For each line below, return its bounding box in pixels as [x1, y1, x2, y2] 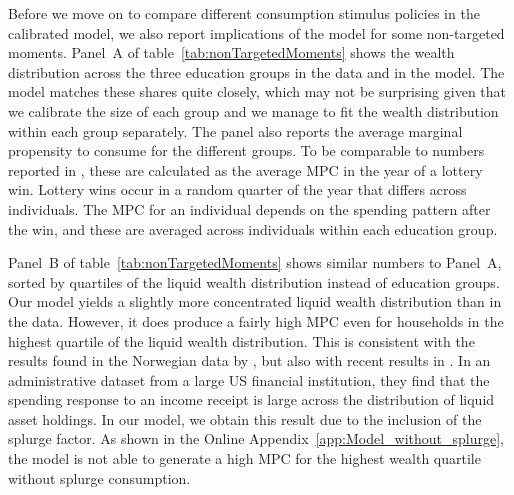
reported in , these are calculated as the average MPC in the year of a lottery [8, 159, 483, 180]
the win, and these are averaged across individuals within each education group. [8, 218, 498, 239]
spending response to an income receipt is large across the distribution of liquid [8, 389, 495, 410]
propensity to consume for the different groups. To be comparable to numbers [8, 140, 485, 161]
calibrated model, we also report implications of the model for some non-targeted [8, 22, 505, 43]
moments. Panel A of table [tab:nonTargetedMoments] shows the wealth [8, 42, 455, 63]
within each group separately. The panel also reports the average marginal [8, 120, 463, 141]
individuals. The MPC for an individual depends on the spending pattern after [8, 198, 491, 219]
